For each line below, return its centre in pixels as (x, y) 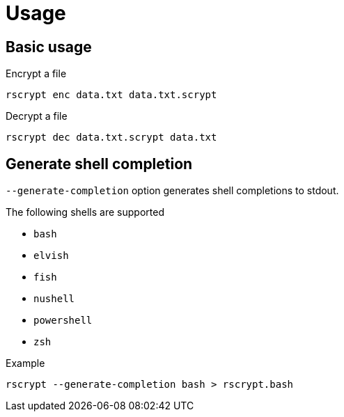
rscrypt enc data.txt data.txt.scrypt (111, 95)
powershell (63, 321)
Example (25, 363)
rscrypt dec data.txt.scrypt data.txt (111, 137)
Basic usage (49, 47)
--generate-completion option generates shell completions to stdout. (172, 191)
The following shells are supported (85, 212)
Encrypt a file (36, 74)
